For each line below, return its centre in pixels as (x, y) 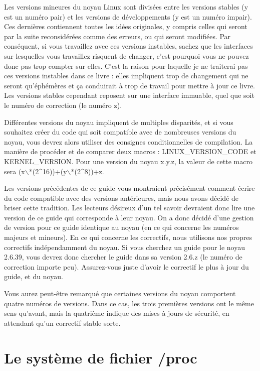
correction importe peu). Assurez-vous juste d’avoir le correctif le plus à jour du (126, 266)
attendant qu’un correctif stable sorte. (62, 323)
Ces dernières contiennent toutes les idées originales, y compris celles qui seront (126, 26)
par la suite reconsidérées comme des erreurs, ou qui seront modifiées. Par (117, 36)
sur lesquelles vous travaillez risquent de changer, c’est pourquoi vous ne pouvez (126, 55)
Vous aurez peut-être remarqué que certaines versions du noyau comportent (120, 293)
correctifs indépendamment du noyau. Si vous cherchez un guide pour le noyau (124, 247)
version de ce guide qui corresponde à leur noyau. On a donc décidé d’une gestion (129, 217)
